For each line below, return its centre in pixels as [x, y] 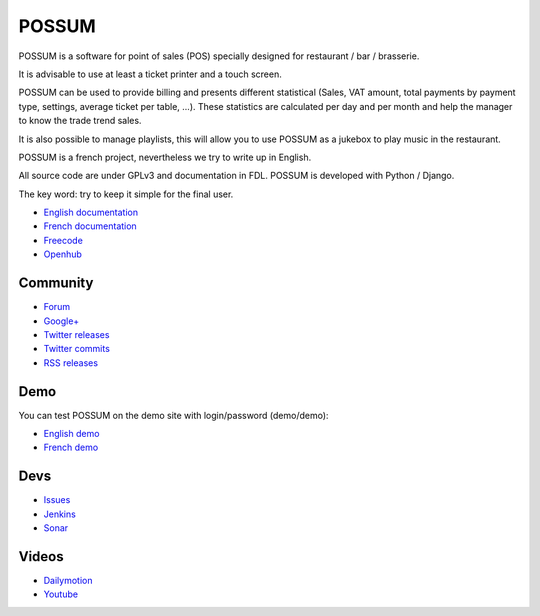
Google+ [61, 321]
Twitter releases [76, 334]
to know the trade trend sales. [80, 121]
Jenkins [60, 514]
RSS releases [71, 362]
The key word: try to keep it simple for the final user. [126, 194]
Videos [41, 556]
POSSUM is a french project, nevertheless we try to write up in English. [165, 157]
